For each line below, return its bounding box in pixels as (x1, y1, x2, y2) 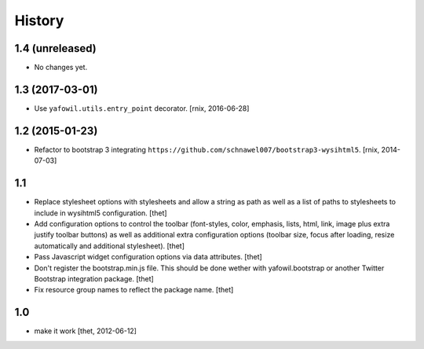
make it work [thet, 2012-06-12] (34, 326, 137, 336)
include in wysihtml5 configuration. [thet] (34, 208, 168, 218)
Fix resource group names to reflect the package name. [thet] (34, 285, 234, 295)
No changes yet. (34, 63, 88, 72)
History (14, 12, 64, 29)
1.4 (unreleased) (14, 42, 97, 55)
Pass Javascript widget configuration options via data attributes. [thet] (34, 252, 262, 262)
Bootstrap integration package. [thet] (34, 274, 155, 283)
